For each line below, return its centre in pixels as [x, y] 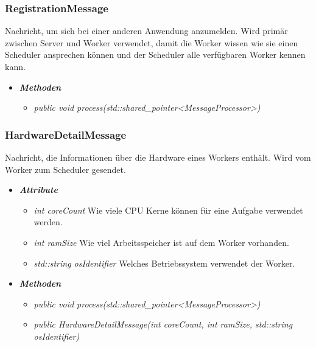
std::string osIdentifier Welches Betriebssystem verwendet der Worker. [164, 263]
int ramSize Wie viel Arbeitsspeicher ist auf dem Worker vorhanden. [161, 242]
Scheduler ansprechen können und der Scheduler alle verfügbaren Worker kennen [155, 54]
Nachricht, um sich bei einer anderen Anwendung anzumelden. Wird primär [146, 31]
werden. [48, 222]
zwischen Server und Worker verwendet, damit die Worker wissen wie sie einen [152, 42]
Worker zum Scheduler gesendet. [65, 169]
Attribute [38, 190]
